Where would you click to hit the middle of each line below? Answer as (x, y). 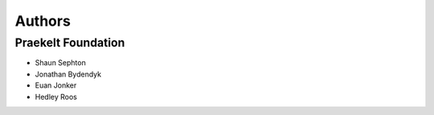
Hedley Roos (56, 97)
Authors (43, 21)
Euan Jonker (56, 85)
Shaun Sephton (60, 63)
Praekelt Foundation (70, 43)
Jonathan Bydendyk (68, 74)
